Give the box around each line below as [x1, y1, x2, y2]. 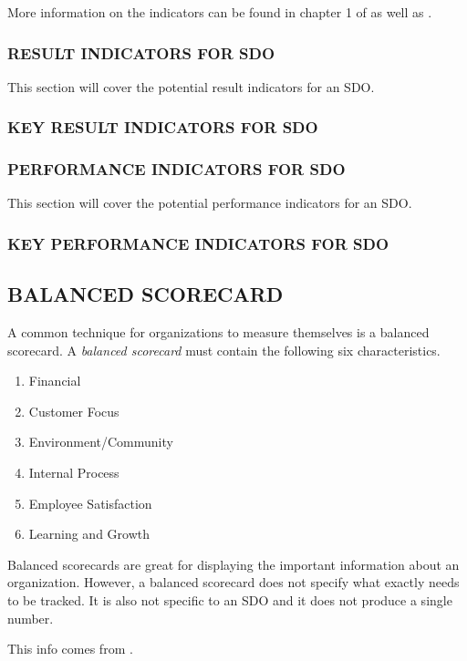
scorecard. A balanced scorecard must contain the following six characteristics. [7, 340, 441, 359]
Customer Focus [28, 401, 119, 420]
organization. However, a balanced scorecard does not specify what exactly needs [7, 573, 460, 592]
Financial [28, 371, 81, 390]
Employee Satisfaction [28, 493, 152, 512]
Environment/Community [28, 432, 173, 451]
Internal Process [28, 463, 119, 482]
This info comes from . [7, 639, 133, 658]
